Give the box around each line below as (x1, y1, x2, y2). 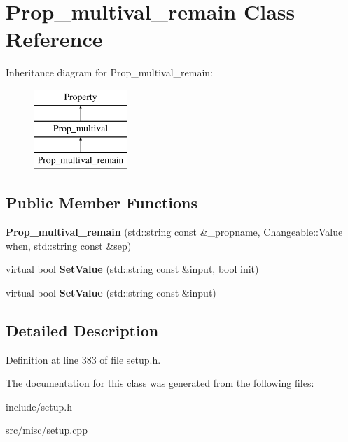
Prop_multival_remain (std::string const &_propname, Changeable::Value (6, 224, 343, 239)
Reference (6, 24, 103, 53)
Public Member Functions (6, 192, 197, 213)
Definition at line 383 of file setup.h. (6, 352, 161, 366)
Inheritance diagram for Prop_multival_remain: (6, 65, 213, 80)
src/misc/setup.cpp (6, 422, 88, 437)
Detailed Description (6, 319, 159, 341)
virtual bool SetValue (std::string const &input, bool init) (6, 262, 259, 276)
